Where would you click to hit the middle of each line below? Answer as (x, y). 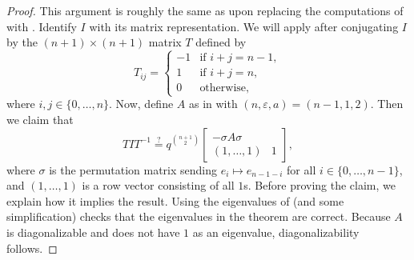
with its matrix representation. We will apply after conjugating (244, 26)
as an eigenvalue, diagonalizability (276, 232)
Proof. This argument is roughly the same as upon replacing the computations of (205, 10)
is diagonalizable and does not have (93, 232)
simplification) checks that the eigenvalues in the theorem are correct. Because (199, 216)
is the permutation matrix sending (133, 169)
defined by (221, 42)
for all (301, 169)
